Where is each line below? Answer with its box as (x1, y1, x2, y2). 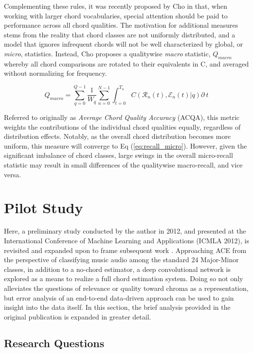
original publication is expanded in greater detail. (4, 311, 151, 321)
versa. (4, 169, 21, 179)
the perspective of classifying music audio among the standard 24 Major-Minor (4, 254, 239, 265)
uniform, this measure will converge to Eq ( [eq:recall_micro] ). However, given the (4, 140, 247, 151)
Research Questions (4, 335, 105, 350)
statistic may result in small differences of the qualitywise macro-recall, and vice (4, 160, 243, 170)
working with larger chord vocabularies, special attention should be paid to (4, 10, 228, 20)
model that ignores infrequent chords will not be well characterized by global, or (4, 39, 243, 49)
